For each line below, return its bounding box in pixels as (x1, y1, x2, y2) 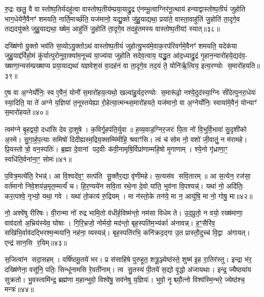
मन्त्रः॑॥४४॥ (5, 284, 34, 294)
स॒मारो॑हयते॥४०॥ (5, 107, 49, 117)
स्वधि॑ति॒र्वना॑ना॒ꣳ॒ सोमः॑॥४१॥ (5, 153, 72, 164)
